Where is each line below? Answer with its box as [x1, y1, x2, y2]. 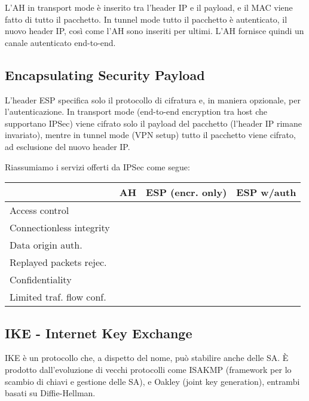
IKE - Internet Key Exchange [5, 323, 192, 342]
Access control [10, 203, 69, 218]
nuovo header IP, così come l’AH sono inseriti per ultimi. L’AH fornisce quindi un [5, 25, 304, 37]
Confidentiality [10, 273, 72, 287]
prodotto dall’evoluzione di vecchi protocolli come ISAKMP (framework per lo [5, 363, 292, 375]
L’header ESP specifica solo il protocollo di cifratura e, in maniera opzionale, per [5, 93, 301, 106]
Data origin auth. [10, 238, 82, 252]
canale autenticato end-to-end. [5, 36, 116, 48]
